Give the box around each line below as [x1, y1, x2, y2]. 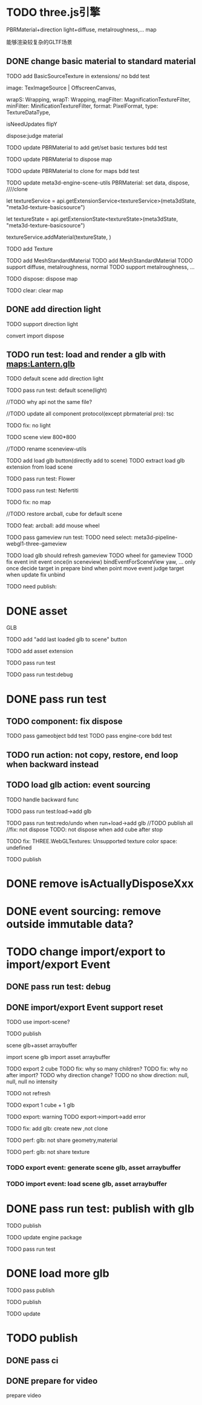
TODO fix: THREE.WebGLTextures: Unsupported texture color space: [6, 837, 177, 844]
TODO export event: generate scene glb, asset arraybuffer [6, 1164, 181, 1172]
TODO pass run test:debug [6, 671, 73, 678]
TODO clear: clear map [6, 287, 64, 294]
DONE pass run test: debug [6, 982, 111, 992]
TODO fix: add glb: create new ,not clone [6, 1125, 108, 1132]
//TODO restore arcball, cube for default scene [6, 510, 123, 518]
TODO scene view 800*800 [6, 434, 77, 441]
